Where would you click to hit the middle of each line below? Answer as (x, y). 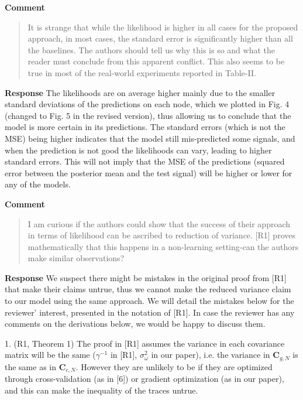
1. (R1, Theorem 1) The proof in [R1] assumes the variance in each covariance (145, 343)
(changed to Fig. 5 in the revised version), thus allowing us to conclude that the (148, 115)
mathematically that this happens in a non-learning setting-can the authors (163, 246)
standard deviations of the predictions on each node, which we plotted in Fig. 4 (147, 104)
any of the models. (38, 184)
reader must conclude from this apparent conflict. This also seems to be (156, 61)
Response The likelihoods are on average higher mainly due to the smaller (140, 92)
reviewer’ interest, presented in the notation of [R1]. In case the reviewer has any (150, 312)
